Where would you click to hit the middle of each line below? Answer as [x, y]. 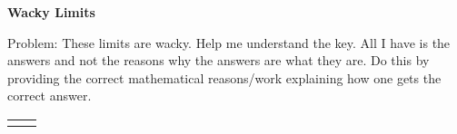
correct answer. [50, 96]
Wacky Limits [51, 12]
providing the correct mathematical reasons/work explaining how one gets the [224, 77]
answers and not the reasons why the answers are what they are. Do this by [219, 60]
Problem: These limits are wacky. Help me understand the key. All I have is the [229, 42]
